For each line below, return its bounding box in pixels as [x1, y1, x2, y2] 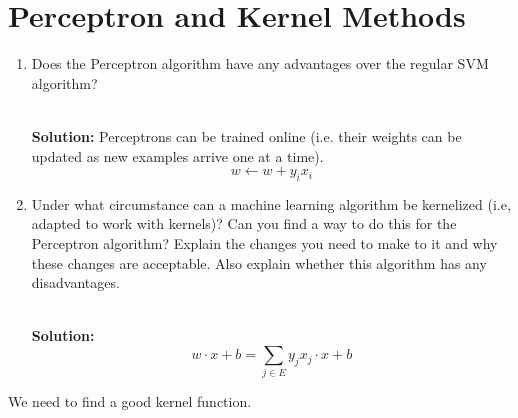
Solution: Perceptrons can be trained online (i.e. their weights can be [31, 125, 462, 146]
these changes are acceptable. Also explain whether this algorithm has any [31, 252, 487, 273]
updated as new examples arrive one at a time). [31, 145, 324, 166]
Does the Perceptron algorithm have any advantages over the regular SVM [31, 53, 489, 74]
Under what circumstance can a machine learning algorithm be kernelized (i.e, [31, 193, 511, 214]
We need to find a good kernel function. [8, 391, 252, 412]
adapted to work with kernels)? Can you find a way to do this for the [31, 213, 457, 234]
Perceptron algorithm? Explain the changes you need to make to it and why [31, 233, 498, 254]
